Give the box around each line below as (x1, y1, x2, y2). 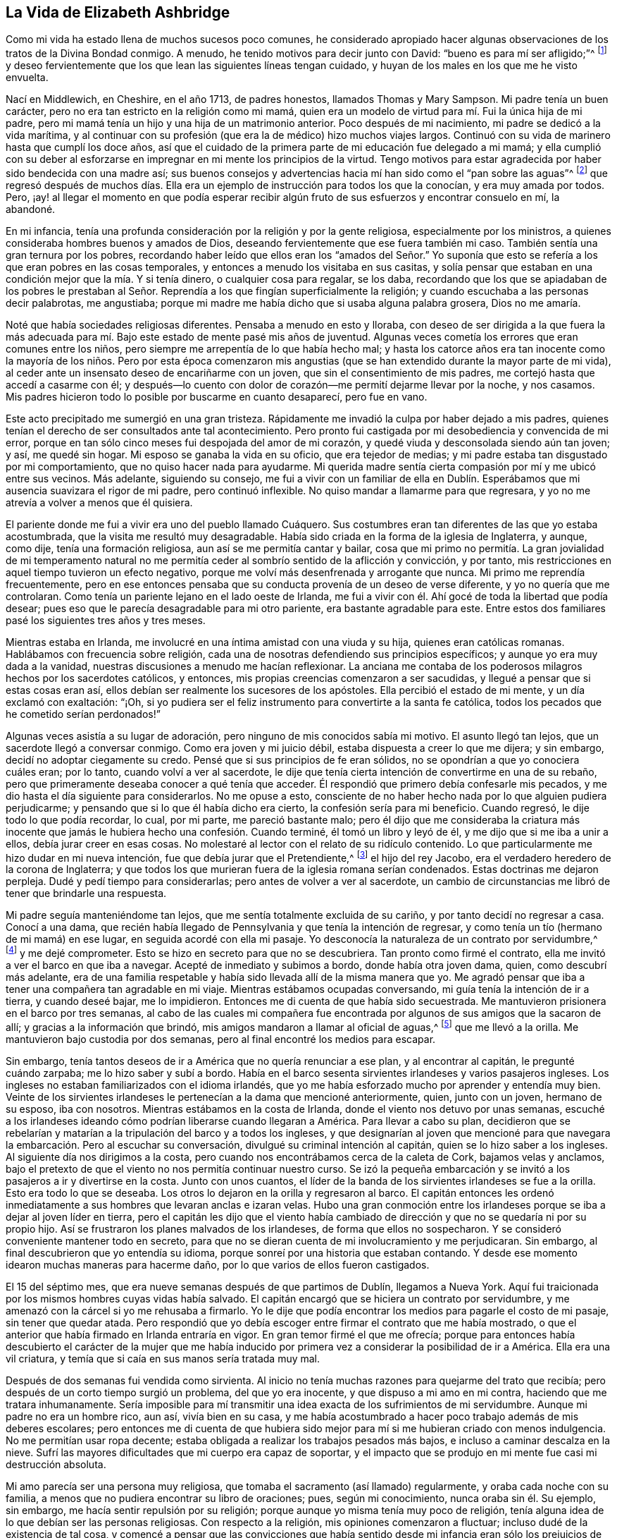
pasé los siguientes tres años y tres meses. (6, 614, 206, 626)
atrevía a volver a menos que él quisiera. (6, 496, 193, 508)
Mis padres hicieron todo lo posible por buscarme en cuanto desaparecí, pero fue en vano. (6, 390, 428, 403)
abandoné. (6, 202, 56, 215)
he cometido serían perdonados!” (6, 707, 161, 720)
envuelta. (6, 71, 49, 84)
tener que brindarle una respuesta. (6, 887, 167, 900)
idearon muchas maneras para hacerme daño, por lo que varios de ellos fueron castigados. (6, 1258, 430, 1271)
